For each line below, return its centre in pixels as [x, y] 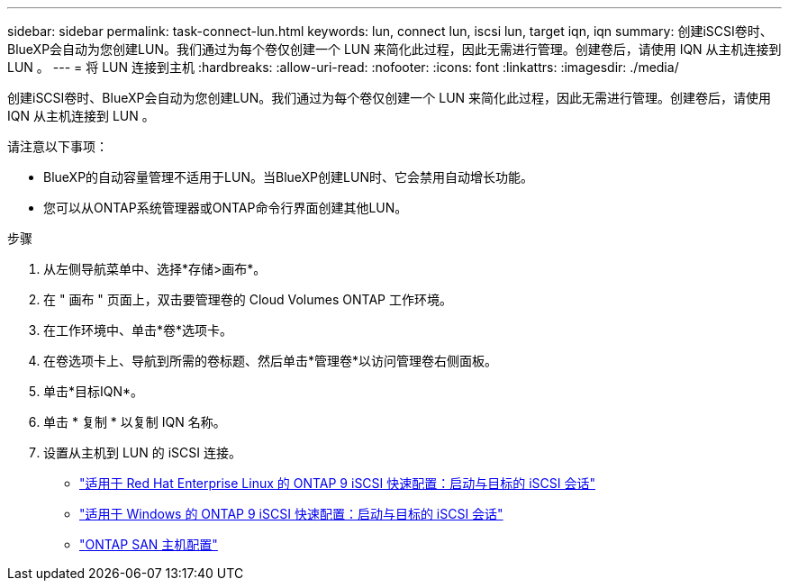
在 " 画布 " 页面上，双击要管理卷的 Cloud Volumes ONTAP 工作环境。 [248, 299]
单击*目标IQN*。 [94, 391]
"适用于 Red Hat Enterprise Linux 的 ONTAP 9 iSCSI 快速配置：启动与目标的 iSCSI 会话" [338, 483]
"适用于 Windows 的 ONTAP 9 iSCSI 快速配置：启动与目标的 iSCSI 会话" [291, 514]
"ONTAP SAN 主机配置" [149, 544]
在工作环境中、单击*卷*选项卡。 [138, 330]
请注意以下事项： [58, 146]
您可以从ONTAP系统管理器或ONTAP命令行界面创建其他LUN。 [226, 208]
